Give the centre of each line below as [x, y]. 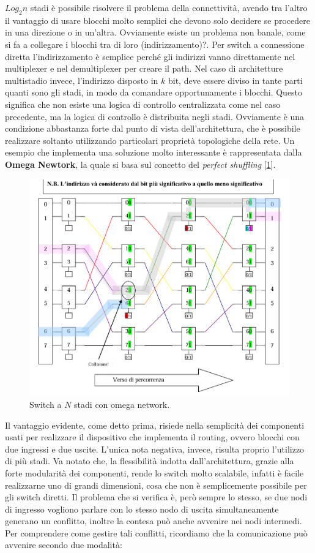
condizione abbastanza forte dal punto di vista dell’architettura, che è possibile [153, 128]
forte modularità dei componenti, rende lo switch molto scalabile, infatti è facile [154, 472]
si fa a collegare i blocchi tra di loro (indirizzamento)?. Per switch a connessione [155, 44]
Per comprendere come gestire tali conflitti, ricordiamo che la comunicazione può [156, 532]
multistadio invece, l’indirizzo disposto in [82, 80]
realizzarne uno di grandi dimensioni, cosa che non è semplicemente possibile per [156, 485]
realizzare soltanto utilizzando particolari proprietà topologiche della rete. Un [150, 140]
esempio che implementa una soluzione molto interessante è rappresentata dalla [154, 152]
